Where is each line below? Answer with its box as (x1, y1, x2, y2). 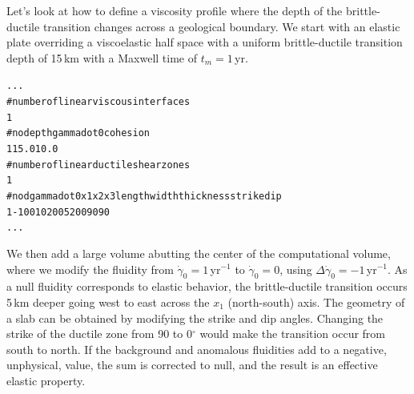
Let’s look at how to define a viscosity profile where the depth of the (6, 2, 343, 18)
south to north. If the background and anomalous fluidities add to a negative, (6, 340, 387, 357)
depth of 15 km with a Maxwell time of (6, 49, 197, 66)
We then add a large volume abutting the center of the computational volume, (6, 244, 391, 261)
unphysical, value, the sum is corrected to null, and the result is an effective (6, 356, 378, 373)
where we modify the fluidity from (6, 260, 174, 277)
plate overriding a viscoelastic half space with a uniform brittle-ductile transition (6, 34, 403, 50)
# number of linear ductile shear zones (6, 159, 191, 171)
